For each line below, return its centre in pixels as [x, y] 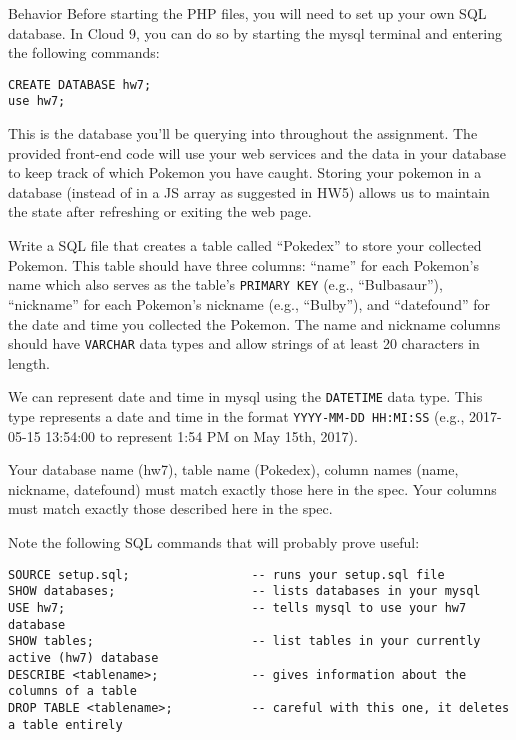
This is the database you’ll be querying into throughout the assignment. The [243, 133]
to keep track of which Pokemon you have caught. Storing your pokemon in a [245, 172]
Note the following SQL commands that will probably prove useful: [214, 542]
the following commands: [84, 52]
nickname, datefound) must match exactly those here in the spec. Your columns [252, 488]
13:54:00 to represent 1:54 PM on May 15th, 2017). [201, 435]
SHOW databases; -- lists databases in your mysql [244, 591]
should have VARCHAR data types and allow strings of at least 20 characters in [244, 343]
